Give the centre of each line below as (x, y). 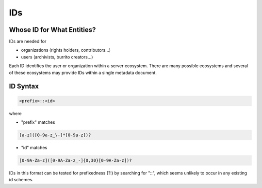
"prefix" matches (38, 122)
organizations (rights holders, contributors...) (66, 50)
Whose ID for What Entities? (52, 30)
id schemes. (21, 180)
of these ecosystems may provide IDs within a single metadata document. (83, 72)
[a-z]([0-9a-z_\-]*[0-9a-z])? (55, 135)
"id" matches (34, 147)
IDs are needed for (28, 42)
